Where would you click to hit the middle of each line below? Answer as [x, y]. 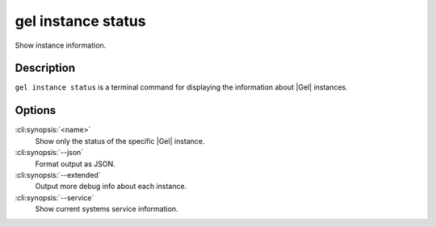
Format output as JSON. [75, 164]
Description [45, 68]
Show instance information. [61, 45]
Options [36, 110]
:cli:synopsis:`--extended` [58, 174]
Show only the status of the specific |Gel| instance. [120, 141]
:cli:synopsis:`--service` [55, 197]
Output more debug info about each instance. [111, 187]
